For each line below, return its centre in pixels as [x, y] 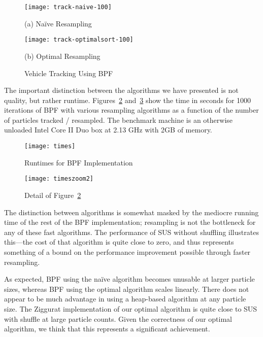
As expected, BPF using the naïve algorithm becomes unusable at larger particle [129, 279]
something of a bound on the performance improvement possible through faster [127, 251]
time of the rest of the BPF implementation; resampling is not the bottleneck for [130, 222]
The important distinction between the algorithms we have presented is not [121, 90]
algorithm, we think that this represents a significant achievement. [107, 329]
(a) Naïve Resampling [58, 23]
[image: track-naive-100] [68, 7]
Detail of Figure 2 [53, 195]
